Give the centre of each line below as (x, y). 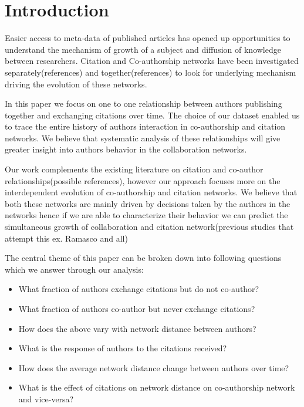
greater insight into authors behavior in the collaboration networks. (126, 149)
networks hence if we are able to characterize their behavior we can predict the (146, 215)
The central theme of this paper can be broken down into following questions (143, 258)
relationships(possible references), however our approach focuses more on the (143, 180)
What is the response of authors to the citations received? (123, 348)
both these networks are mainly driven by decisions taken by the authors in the (148, 203)
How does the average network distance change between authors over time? (154, 367)
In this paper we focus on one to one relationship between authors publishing (143, 104)
